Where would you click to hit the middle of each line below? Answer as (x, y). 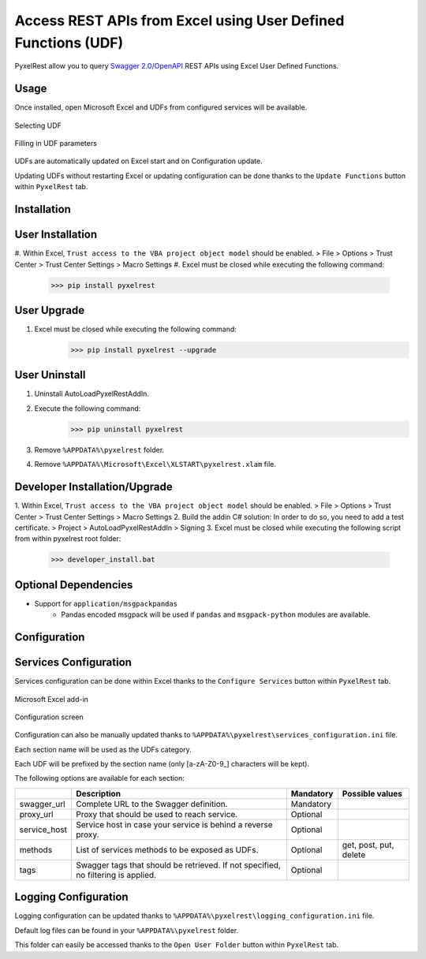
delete (354, 854)
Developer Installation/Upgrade (93, 487)
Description (99, 793)
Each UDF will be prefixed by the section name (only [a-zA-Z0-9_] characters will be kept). (162, 764)
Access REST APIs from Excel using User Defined (179, 21)
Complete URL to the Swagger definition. (152, 804)
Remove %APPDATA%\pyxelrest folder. (99, 450)
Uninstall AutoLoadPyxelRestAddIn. (92, 394)
